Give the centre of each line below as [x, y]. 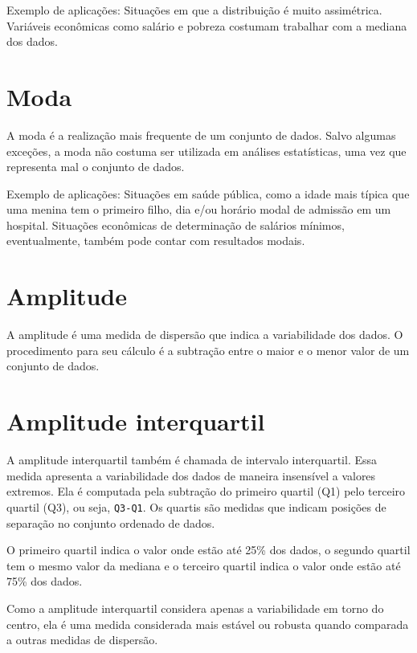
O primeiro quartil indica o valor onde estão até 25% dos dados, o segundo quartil [208, 550]
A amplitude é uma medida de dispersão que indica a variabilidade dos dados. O [205, 335]
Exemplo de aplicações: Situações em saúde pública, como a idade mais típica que [208, 193]
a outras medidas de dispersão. [82, 640]
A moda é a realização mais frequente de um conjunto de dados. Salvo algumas [201, 135]
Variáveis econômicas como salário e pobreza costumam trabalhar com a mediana [207, 25]
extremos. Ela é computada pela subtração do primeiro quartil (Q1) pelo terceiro [206, 491]
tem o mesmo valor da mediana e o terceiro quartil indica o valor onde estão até [204, 565]
